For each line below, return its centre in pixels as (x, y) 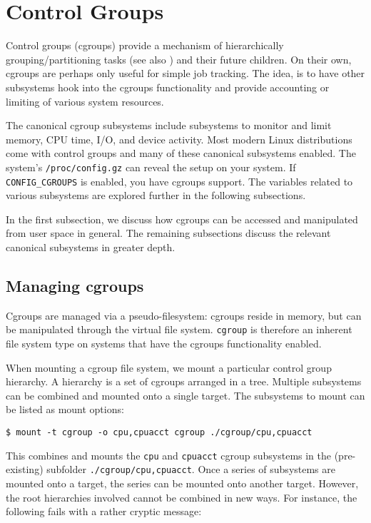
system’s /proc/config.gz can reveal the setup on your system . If (151, 167)
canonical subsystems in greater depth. (91, 247)
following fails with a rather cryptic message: (104, 511)
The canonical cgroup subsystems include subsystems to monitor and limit (169, 125)
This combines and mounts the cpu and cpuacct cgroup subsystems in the (169, 455)
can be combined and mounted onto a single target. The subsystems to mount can (185, 395)
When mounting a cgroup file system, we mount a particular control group (169, 367)
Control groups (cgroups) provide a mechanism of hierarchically (145, 45)
